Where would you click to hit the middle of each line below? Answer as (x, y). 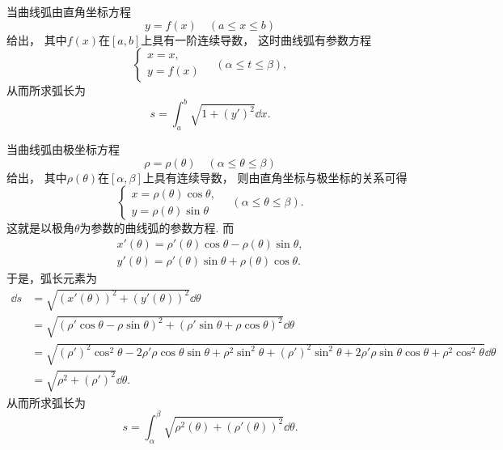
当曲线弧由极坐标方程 (63, 149)
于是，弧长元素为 (52, 277)
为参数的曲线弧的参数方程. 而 (157, 228)
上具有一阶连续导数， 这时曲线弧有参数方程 (256, 39)
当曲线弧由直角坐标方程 (69, 11)
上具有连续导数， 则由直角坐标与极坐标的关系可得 (275, 177)
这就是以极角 (40, 228)
